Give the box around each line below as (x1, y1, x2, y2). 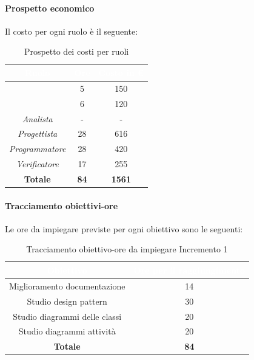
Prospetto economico (5, 1, 95, 14)
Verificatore (16, 157, 59, 170)
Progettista (18, 127, 58, 140)
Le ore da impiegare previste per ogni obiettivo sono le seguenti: (5, 222, 243, 235)
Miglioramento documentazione (9, 279, 125, 292)
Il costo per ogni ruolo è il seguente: (5, 24, 138, 37)
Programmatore (9, 142, 66, 155)
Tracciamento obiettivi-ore (5, 199, 118, 212)
